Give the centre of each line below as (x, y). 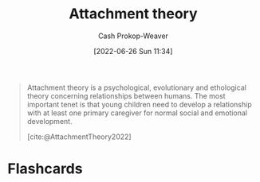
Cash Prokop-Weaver (133, 36)
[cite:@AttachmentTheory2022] (79, 137)
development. (49, 121)
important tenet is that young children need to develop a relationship (139, 104)
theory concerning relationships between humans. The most (126, 95)
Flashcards (45, 169)
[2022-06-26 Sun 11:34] (133, 51)
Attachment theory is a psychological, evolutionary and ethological (136, 87)
